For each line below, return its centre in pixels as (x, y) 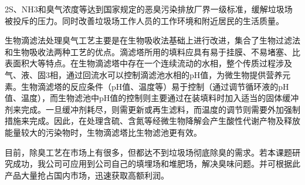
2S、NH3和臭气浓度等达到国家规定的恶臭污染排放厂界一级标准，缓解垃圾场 (149, 9)
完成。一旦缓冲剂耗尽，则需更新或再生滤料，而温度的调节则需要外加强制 (160, 109)
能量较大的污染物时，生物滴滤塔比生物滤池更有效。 (103, 132)
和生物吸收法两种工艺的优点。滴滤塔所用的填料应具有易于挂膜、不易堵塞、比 (152, 51)
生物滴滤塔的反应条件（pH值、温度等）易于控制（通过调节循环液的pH (155, 86)
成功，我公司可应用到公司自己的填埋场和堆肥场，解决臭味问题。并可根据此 (156, 164)
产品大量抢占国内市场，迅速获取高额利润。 (87, 175)
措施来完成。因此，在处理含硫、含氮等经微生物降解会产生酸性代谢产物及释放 (152, 121)
